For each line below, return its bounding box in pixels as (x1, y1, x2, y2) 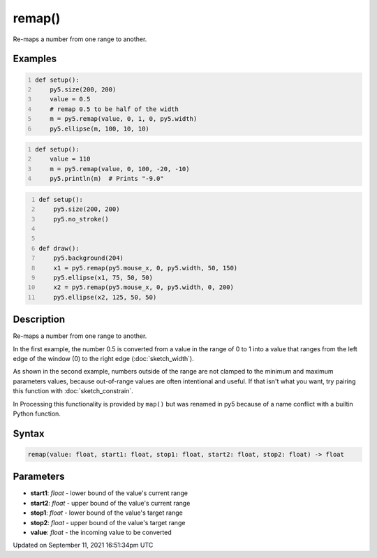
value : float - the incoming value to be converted (30, 528, 172, 537)
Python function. (13, 409, 61, 418)
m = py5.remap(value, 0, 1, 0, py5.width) (50, 115, 198, 123)
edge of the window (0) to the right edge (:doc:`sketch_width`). (13, 355, 195, 363)
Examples (13, 53, 57, 65)
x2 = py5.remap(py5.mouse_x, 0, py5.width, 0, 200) (53, 284, 234, 291)
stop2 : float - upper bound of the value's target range (30, 518, 186, 527)
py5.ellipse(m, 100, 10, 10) (50, 124, 149, 133)
